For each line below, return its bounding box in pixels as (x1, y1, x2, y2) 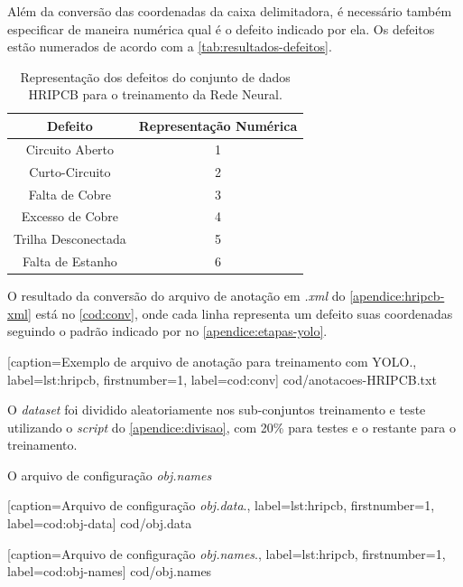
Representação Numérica (138, 116, 298, 135)
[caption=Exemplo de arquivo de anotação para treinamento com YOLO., (7, 351, 417, 370)
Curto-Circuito (29, 162, 111, 181)
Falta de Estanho (23, 252, 117, 271)
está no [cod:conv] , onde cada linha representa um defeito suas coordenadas (35, 303, 453, 322)
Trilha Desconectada (14, 229, 126, 248)
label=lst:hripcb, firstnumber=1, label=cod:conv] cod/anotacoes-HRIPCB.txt (7, 369, 437, 388)
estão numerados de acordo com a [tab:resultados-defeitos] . (7, 37, 332, 56)
